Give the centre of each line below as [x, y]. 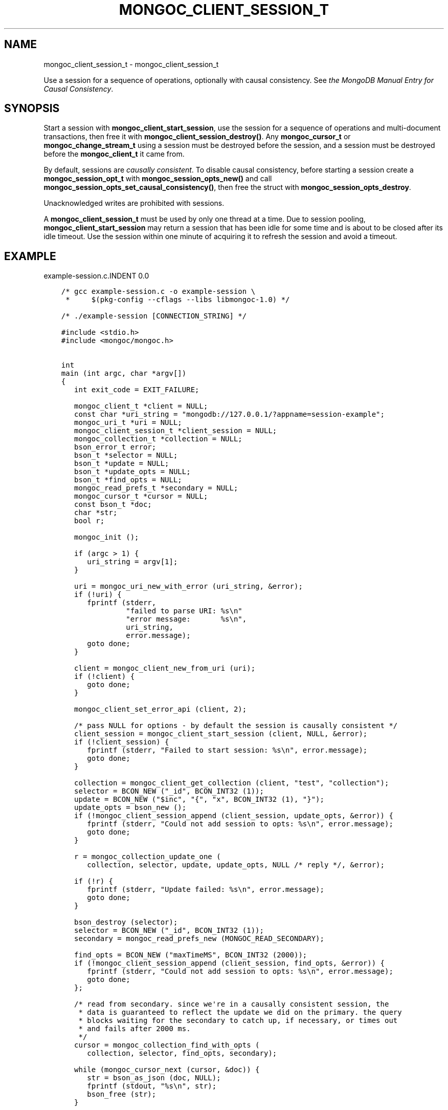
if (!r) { [94, 881]
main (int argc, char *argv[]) [124, 373]
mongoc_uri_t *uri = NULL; [128, 423]
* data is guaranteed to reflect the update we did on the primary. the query [240, 1012]
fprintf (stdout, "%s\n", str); [152, 1086]
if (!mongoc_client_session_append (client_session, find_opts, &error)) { [229, 963]
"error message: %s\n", [186, 619]
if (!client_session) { [122, 742]
